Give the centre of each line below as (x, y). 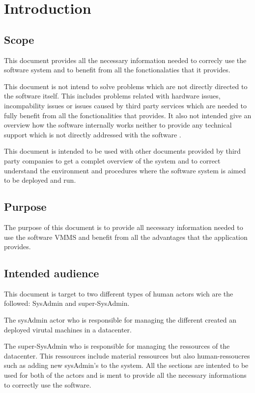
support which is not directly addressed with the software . (93, 134)
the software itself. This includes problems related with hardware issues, (112, 96)
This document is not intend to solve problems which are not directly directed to (126, 86)
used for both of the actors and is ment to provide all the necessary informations (125, 375)
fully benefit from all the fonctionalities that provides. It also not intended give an (128, 115)
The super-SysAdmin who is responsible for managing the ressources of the (117, 346)
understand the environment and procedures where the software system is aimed (125, 170)
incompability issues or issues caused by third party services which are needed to (125, 105)
